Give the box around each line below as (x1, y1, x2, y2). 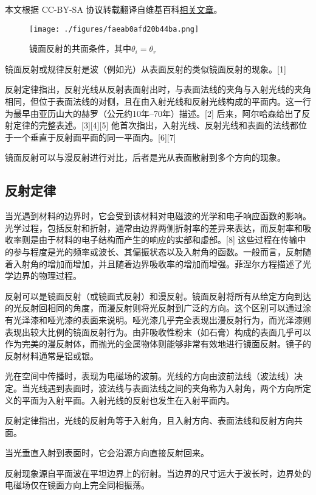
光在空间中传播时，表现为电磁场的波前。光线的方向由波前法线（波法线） (5, 370, 294, 382)
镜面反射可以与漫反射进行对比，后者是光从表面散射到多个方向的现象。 (5, 151, 286, 164)
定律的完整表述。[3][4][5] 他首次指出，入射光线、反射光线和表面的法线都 (13, 119, 299, 132)
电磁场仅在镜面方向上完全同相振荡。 (5, 479, 149, 491)
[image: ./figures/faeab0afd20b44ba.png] (29, 24, 199, 33)
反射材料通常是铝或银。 (5, 349, 98, 362)
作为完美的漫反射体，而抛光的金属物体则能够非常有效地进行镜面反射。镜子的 (5, 337, 311, 350)
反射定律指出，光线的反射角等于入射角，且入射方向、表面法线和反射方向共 (5, 414, 303, 427)
